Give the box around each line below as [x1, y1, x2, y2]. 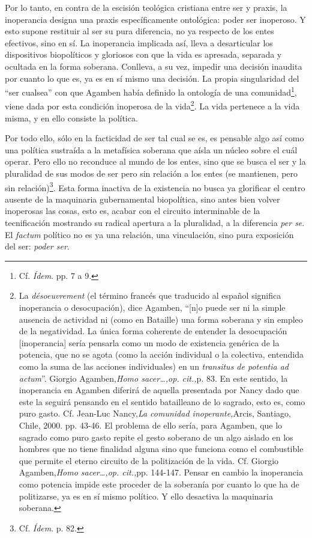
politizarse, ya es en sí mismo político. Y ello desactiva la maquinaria [19, 489, 273, 502]
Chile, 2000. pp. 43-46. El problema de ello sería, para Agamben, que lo [19, 418, 283, 431]
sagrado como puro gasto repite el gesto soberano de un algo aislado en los [19, 430, 293, 443]
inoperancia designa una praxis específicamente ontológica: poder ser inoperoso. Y [5, 13, 306, 25]
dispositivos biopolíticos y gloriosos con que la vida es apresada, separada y [5, 48, 282, 61]
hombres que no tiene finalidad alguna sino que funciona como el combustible [19, 442, 304, 455]
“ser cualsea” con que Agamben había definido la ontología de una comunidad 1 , [5, 84, 297, 98]
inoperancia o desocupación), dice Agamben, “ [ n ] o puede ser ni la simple [19, 301, 286, 314]
